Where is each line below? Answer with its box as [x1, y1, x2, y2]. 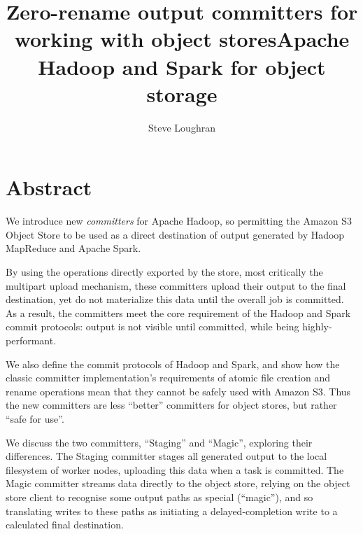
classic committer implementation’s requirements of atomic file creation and [6, 370, 330, 385]
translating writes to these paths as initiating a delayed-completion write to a [6, 503, 338, 518]
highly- [302, 319, 332, 334]
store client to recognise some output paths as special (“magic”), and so [6, 489, 313, 504]
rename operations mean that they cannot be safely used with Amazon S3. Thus [6, 384, 351, 398]
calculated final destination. [6, 517, 124, 532]
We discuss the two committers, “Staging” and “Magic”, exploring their [6, 435, 313, 449]
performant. [6, 332, 57, 347]
